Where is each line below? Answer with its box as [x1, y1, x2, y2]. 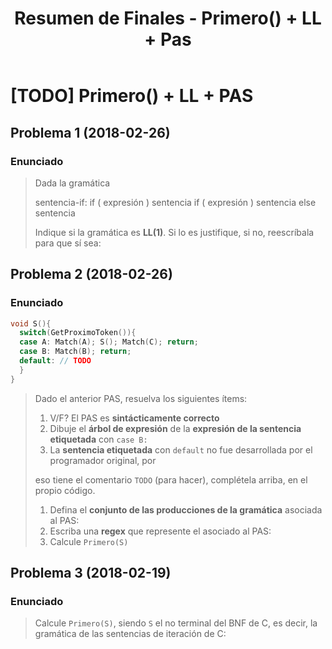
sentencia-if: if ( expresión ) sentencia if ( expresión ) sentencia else [34, 196, 317, 208]
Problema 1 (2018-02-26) [10, 124, 171, 141]
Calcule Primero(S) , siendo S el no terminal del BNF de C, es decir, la [34, 617, 318, 629]
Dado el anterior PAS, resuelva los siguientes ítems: [34, 392, 248, 404]
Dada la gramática [34, 177, 111, 189]
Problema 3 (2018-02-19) [10, 565, 172, 582]
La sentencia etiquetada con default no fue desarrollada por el [49, 443, 313, 456]
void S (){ [10, 318, 52, 329]
